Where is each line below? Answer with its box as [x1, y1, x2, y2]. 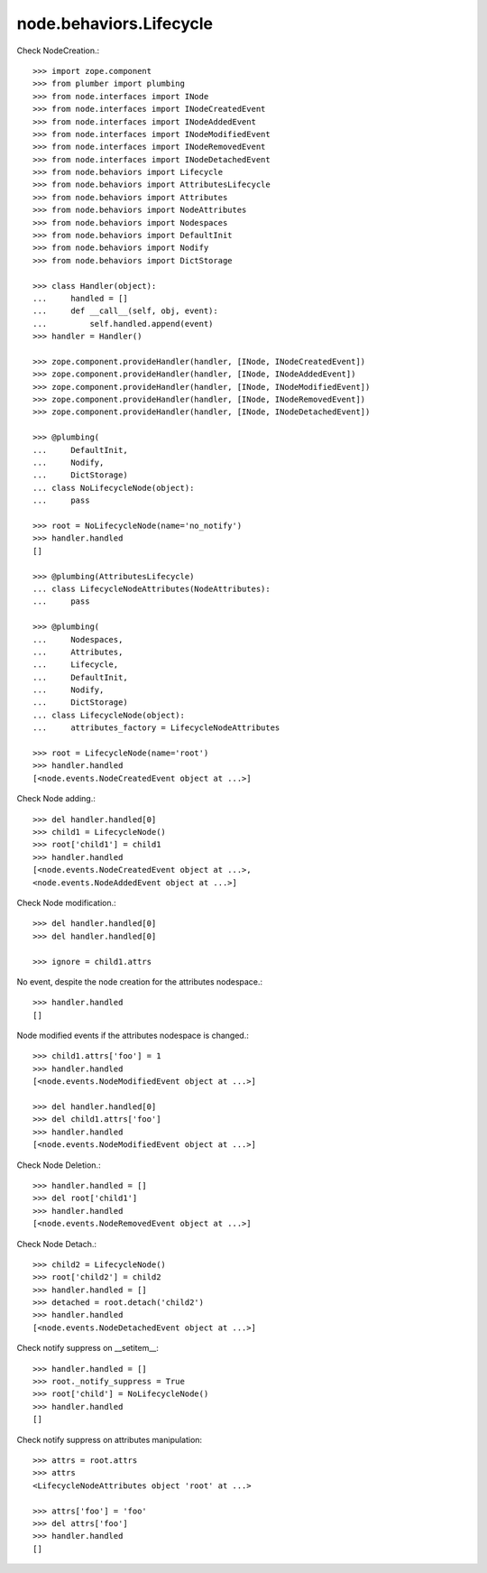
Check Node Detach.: [16, 1238, 97, 1249]
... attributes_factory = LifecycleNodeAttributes [32, 723, 280, 733]
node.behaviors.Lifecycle [16, 14, 214, 33]
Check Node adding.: [16, 793, 96, 804]
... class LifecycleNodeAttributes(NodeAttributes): [32, 583, 271, 594]
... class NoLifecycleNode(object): [32, 483, 195, 493]
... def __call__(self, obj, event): [32, 306, 218, 316]
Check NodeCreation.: [16, 45, 100, 56]
